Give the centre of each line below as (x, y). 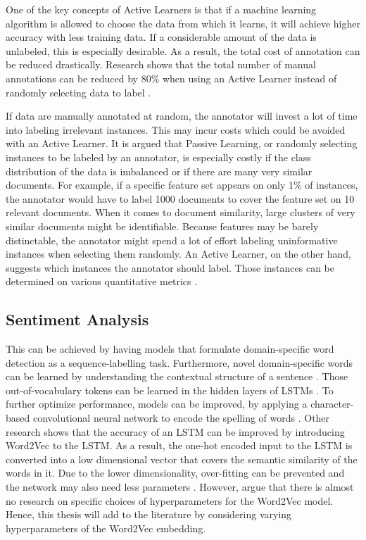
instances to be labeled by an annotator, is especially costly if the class (158, 157)
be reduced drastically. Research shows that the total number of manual (161, 64)
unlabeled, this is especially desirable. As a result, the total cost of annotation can (183, 50)
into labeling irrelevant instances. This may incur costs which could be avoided (176, 129)
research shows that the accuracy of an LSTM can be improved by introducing (175, 431)
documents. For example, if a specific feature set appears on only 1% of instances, (182, 185)
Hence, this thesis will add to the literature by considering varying (149, 514)
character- (332, 404)
